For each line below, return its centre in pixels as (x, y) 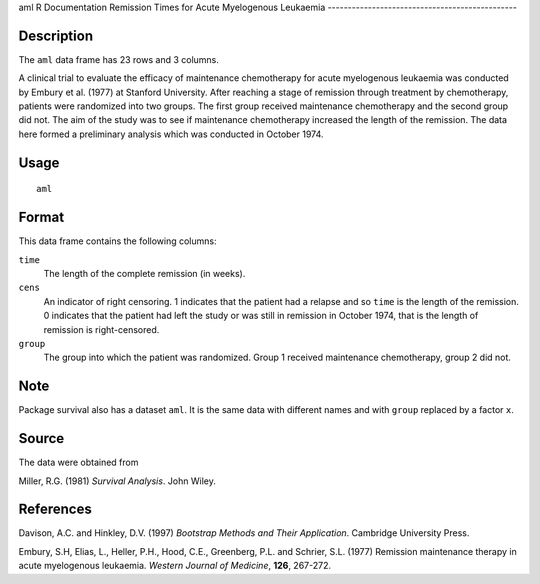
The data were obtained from (78, 462)
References (55, 509)
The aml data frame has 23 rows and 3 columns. (119, 59)
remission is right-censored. (101, 329)
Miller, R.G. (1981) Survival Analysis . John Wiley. (117, 481)
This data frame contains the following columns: (117, 241)
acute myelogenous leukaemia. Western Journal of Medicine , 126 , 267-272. (175, 566)
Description (56, 35)
